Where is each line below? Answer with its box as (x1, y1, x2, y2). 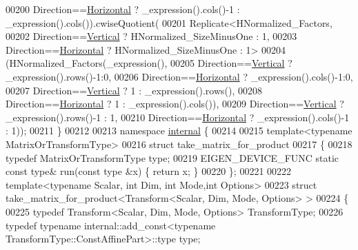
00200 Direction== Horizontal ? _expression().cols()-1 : (6, 2, 240, 16)
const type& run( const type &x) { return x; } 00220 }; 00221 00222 (6, 164, 292, 178)
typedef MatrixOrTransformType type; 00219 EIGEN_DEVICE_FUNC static (6, 150, 339, 165)
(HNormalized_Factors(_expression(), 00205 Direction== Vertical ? (6, 56, 292, 70)
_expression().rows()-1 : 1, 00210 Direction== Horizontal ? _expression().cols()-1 (6, 110, 350, 124)
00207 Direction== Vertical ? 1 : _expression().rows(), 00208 (6, 83, 262, 97)
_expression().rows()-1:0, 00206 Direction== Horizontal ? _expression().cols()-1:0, (6, 69, 353, 83)
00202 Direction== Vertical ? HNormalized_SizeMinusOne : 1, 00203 (6, 29, 297, 43)
